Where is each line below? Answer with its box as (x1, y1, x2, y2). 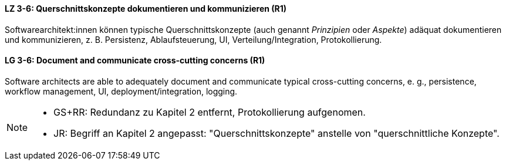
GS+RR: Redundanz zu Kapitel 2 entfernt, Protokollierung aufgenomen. (53, 106, 366, 118)
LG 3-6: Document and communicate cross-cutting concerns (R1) (5, 55, 265, 66)
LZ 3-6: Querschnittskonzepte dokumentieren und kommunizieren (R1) (5, 4, 287, 14)
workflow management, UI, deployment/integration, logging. (5, 86, 238, 96)
